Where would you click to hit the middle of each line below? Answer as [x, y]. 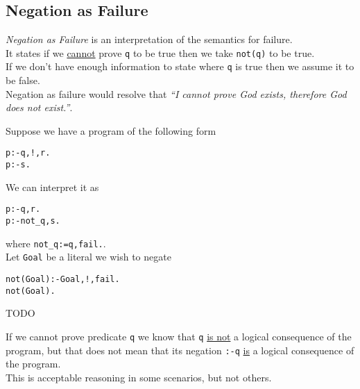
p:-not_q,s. [33, 221]
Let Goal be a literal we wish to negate [88, 257]
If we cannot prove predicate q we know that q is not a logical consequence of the [179, 336]
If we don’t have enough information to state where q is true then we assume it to [180, 66]
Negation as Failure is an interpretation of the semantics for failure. [149, 39]
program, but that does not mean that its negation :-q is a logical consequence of [180, 350]
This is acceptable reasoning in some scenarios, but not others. [139, 377]
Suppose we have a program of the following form [111, 130]
